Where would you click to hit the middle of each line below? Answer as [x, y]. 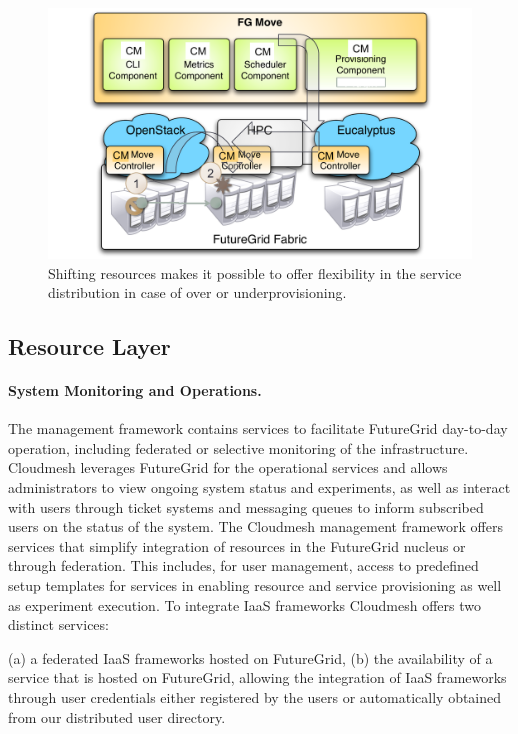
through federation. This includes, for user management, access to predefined [243, 565]
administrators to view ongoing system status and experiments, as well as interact [259, 487]
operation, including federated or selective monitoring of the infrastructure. [238, 447]
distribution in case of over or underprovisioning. [197, 292]
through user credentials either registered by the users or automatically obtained [255, 697]
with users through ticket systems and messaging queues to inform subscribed [246, 506]
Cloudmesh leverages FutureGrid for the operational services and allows [228, 467]
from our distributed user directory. [117, 716]
